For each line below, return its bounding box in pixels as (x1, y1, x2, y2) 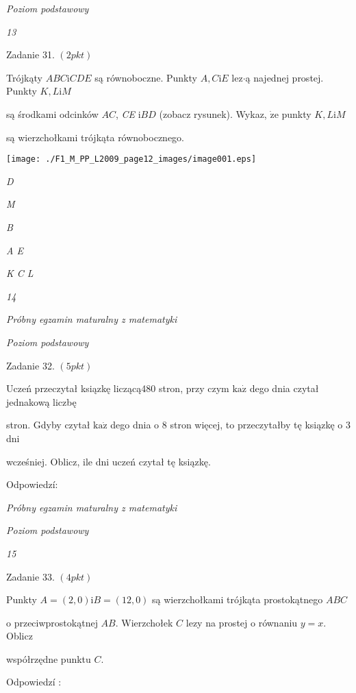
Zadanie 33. (6, 569, 55, 583)
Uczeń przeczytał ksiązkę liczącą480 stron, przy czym (6, 381, 229, 396)
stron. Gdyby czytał (6, 417, 90, 432)
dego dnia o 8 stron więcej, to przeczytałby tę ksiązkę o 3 (110, 417, 351, 432)
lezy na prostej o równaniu (186, 615, 298, 629)
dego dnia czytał (249, 381, 319, 396)
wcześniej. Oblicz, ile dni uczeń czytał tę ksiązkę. (6, 454, 211, 468)
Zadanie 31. (6, 47, 55, 62)
